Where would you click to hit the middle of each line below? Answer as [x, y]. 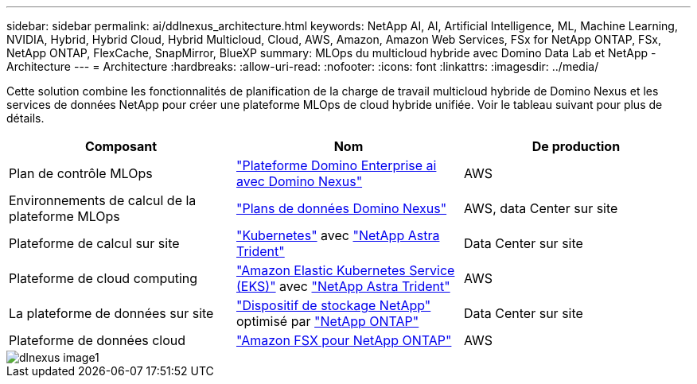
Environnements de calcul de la [103, 200]
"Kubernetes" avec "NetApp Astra [338, 235]
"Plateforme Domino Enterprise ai [336, 165]
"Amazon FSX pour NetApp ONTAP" [344, 340]
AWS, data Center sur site [541, 208]
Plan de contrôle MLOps [81, 173]
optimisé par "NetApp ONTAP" [327, 321]
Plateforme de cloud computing [103, 278]
